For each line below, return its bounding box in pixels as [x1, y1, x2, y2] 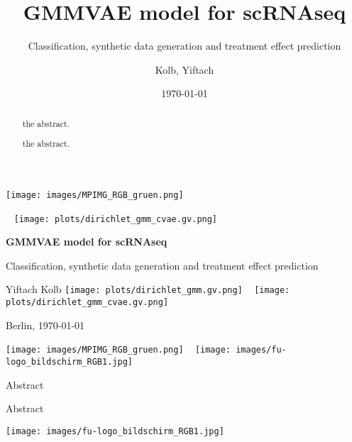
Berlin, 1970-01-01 [6, 317, 85, 332]
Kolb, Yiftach [155, 62, 214, 77]
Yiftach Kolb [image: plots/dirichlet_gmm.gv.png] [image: [6, 282, 290, 297]
